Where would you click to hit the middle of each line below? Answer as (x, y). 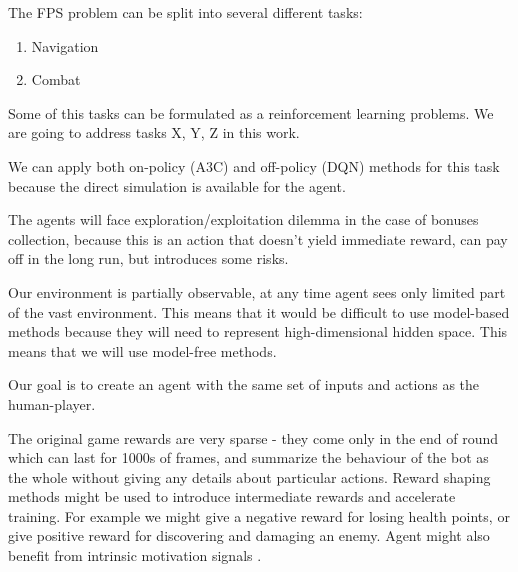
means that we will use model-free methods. (142, 350)
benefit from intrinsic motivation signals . (135, 555)
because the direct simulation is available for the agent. (177, 185)
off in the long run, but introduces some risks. (148, 258)
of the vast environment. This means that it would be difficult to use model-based (259, 311)
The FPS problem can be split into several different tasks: (185, 12)
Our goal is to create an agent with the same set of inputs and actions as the (244, 384)
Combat (56, 79)
